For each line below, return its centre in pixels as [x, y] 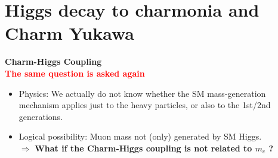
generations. [41, 116]
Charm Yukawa [69, 33]
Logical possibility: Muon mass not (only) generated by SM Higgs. [140, 136]
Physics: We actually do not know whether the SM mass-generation [142, 93]
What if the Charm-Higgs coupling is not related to [143, 148]
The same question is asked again [75, 73]
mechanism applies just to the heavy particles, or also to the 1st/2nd [145, 105]
